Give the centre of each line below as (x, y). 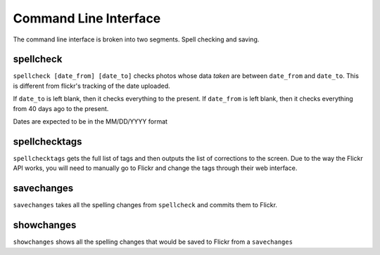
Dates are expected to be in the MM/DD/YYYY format (90, 122)
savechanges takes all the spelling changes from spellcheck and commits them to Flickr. (145, 205)
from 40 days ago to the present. (61, 108)
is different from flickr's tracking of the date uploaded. (91, 86)
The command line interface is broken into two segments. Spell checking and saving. (136, 39)
